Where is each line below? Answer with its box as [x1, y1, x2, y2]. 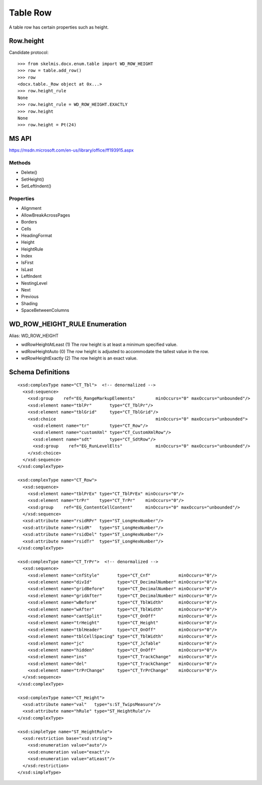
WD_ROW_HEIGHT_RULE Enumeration [9, 320, 127, 328]
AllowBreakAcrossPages [21, 212, 70, 218]
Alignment [21, 205, 42, 211]
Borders [21, 219, 37, 225]
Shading [21, 300, 38, 306]
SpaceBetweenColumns [21, 307, 69, 313]
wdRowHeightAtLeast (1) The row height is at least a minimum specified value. [21, 341, 178, 347]
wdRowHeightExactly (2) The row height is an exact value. [21, 355, 138, 361]
